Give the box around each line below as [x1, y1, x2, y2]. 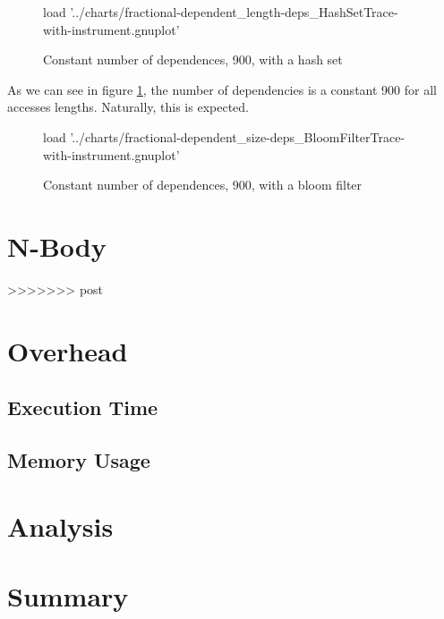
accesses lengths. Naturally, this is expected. [7, 98, 249, 116]
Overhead [7, 332, 128, 369]
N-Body [7, 227, 107, 264]
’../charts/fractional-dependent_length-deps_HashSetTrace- [70, 3, 398, 21]
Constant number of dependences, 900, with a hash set [43, 50, 343, 69]
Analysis [7, 507, 114, 544]
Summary [7, 577, 129, 614]
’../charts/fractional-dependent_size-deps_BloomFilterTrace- [70, 127, 406, 146]
